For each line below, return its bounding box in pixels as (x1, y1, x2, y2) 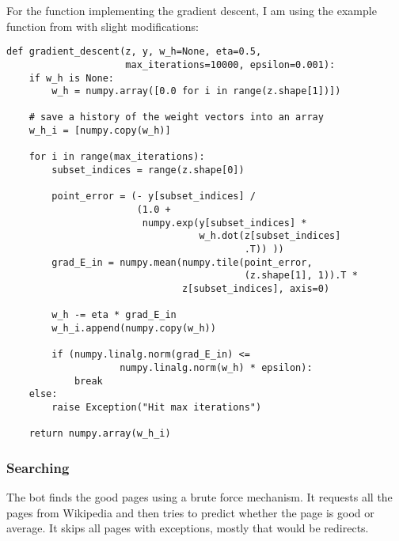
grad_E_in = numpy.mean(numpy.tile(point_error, (51, 256, 313, 268)
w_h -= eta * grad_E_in (51, 309, 177, 321)
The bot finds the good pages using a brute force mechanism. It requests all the (6, 489, 393, 505)
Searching (6, 457, 70, 477)
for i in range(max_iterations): (28, 151, 205, 163)
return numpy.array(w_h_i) (28, 428, 171, 440)
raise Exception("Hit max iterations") (51, 401, 262, 413)
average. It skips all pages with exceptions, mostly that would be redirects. (6, 520, 369, 536)
